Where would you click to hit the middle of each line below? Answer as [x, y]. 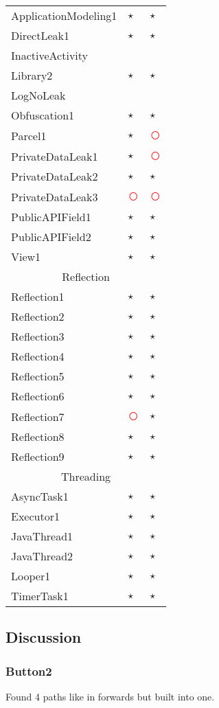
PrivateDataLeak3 [55, 196]
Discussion [44, 637]
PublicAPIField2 [51, 237]
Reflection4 [38, 356]
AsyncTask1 [40, 496]
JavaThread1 [42, 536]
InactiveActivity [50, 55]
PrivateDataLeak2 [55, 176]
